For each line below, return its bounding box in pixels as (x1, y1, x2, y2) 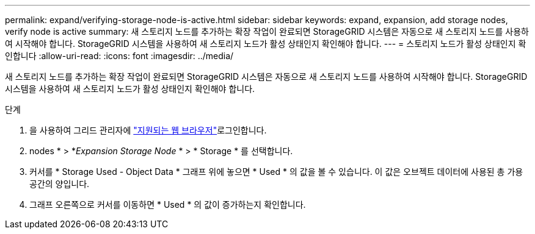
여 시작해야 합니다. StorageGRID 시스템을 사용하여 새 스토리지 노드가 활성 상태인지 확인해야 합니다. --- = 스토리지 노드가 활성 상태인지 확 (5, 38, 526, 49)
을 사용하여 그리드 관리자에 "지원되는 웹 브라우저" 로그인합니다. (29, 125, 267, 135)
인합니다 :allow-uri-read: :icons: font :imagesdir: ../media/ (5, 51, 234, 61)
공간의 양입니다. (29, 179, 90, 189)
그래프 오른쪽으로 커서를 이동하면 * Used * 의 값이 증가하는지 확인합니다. (29, 199, 306, 210)
